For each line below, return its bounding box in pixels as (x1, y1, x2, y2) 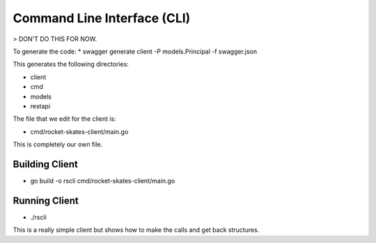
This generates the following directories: (13, 60, 129, 69)
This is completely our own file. (13, 140, 103, 149)
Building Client (13, 158, 78, 170)
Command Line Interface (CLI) (13, 10, 191, 26)
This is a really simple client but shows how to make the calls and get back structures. (13, 226, 260, 234)
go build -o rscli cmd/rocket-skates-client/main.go (30, 176, 175, 185)
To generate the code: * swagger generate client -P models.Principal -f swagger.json (13, 47, 258, 56)
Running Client (13, 194, 79, 206)
